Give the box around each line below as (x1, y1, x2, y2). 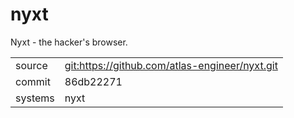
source (15, 58, 48, 72)
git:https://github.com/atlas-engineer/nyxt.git (64, 58, 278, 72)
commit (15, 74, 51, 88)
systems (15, 91, 55, 105)
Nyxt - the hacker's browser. (10, 36, 128, 48)
